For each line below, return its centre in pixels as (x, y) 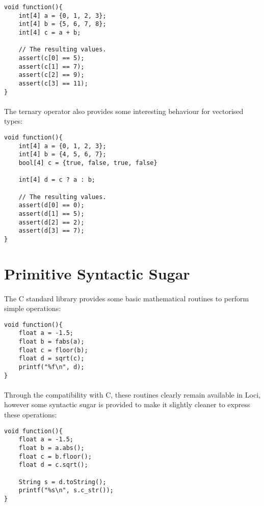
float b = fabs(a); (51, 342)
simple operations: (33, 308)
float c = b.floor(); (55, 456)
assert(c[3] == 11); (53, 83)
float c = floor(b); (53, 350)
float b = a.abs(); (51, 448)
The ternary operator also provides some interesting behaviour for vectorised (124, 111)
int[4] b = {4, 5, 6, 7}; (62, 154)
